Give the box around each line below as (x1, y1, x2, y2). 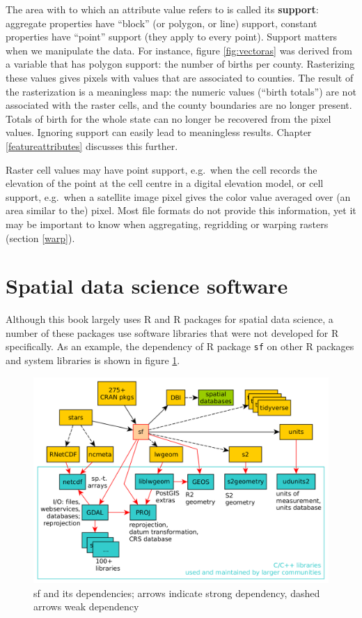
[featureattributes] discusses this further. (6, 138, 178, 153)
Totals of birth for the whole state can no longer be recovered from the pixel (6, 111, 331, 126)
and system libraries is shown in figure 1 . (6, 353, 180, 368)
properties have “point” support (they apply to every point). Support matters (6, 29, 338, 44)
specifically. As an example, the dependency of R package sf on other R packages (6, 339, 354, 354)
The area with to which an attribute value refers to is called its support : (6, 2, 319, 16)
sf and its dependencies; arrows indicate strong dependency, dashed (33, 585, 320, 600)
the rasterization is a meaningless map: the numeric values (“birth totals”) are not (6, 84, 356, 98)
